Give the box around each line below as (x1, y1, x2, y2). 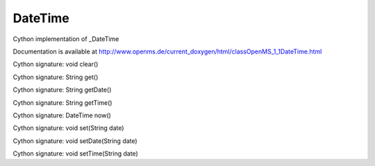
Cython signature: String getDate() (12, 85, 112, 94)
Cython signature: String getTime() (12, 98, 112, 107)
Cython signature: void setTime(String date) (12, 149, 138, 158)
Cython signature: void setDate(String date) (12, 136, 138, 145)
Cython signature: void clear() (12, 60, 99, 69)
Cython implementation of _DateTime (12, 35, 119, 43)
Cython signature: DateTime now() (12, 111, 111, 119)
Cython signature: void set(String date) (12, 124, 124, 132)
